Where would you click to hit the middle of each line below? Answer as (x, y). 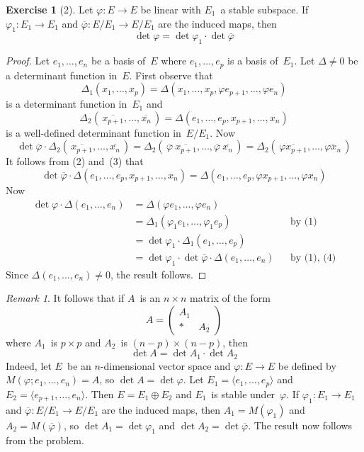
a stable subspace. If (265, 9)
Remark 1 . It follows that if (65, 298)
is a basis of (253, 61)
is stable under (243, 394)
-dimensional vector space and (165, 365)
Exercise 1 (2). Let (50, 9)
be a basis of (118, 61)
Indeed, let (29, 365)
